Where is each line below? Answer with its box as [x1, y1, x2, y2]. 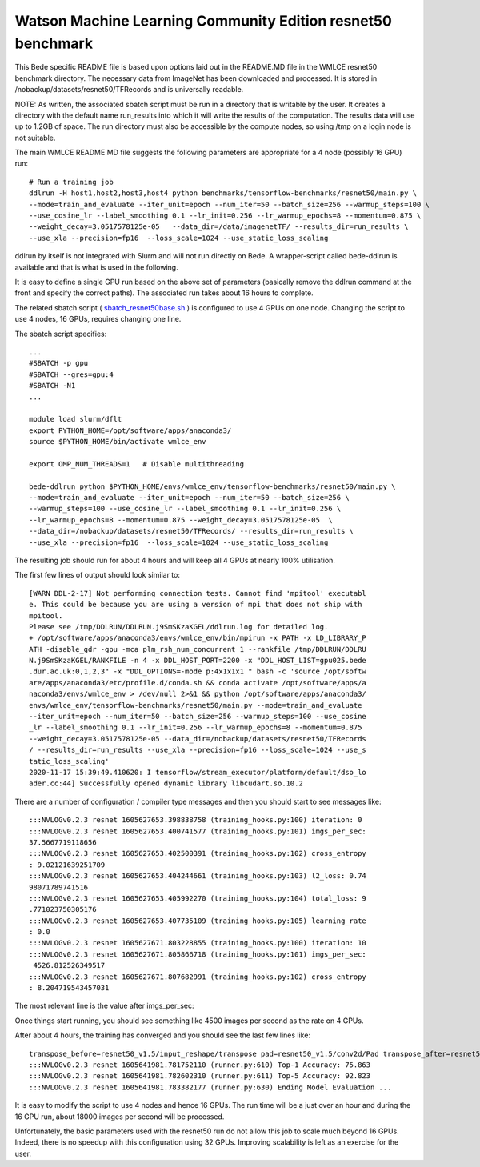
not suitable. [14, 133, 56, 142]
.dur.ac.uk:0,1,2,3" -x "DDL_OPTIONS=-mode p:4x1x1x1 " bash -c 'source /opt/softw [29, 667, 367, 676]
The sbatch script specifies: [14, 329, 107, 338]
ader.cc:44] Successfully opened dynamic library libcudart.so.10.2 [29, 779, 303, 788]
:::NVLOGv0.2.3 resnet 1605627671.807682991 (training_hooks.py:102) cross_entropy [29, 972, 367, 981]
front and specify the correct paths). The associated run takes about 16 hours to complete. [14, 288, 314, 298]
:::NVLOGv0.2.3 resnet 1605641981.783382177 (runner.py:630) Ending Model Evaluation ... [29, 1082, 392, 1092]
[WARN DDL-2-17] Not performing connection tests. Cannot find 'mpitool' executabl [29, 589, 367, 597]
